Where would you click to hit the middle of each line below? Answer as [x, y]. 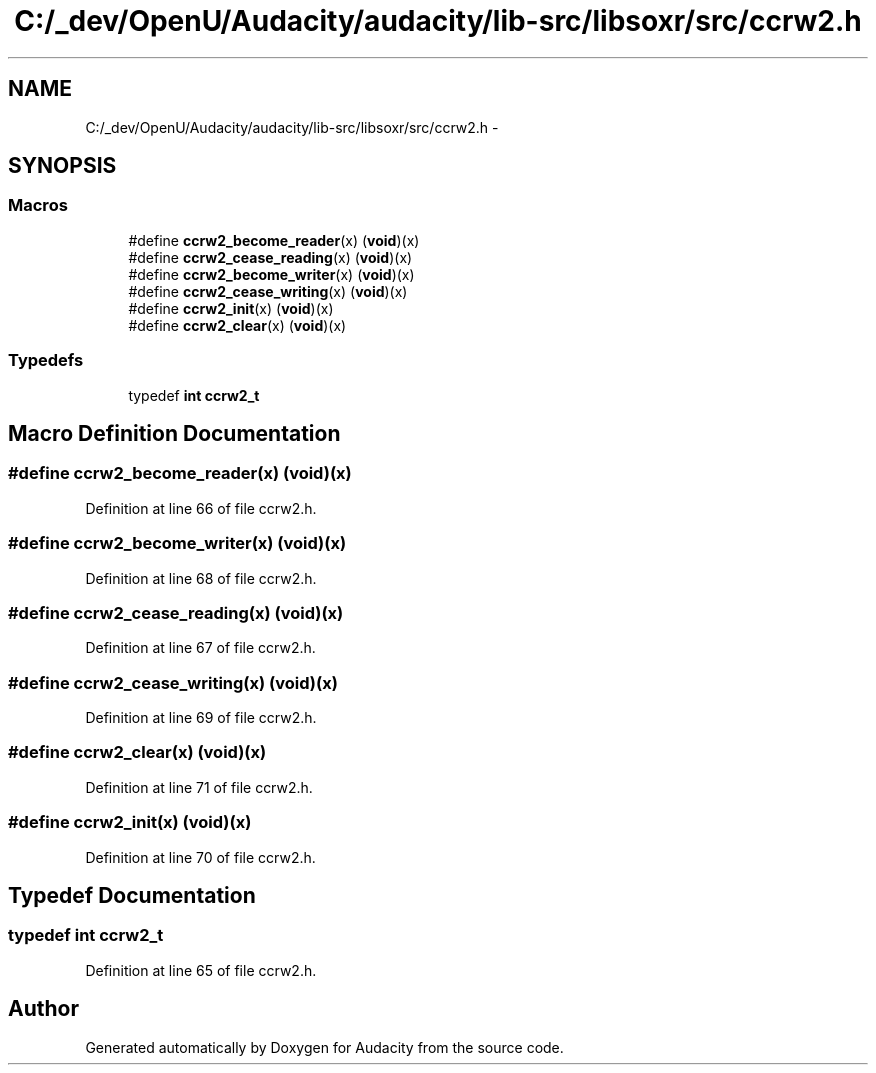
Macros [38, 205]
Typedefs [46, 360]
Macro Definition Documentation [174, 433]
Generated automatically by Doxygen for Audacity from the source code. [324, 1047]
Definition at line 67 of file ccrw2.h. [200, 648]
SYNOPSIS [62, 166]
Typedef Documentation [132, 895]
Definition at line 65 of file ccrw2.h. [201, 970]
